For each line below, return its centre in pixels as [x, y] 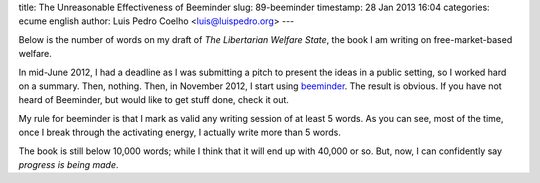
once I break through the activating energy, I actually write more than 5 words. [180, 132]
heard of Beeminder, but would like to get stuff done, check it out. [154, 100]
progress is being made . [68, 164]
